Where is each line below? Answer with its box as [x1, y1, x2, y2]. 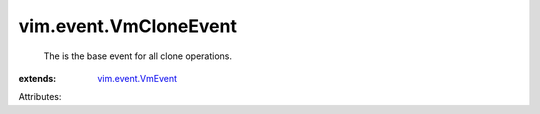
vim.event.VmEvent [97, 72, 178, 84]
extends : [18, 72, 57, 84]
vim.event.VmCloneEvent [18, 15, 237, 37]
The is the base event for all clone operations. [43, 50, 233, 62]
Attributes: [18, 91, 62, 103]
